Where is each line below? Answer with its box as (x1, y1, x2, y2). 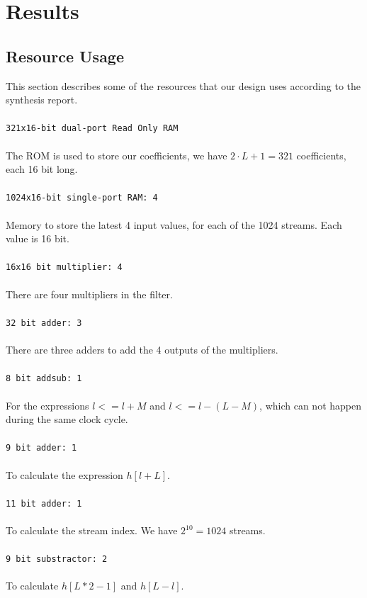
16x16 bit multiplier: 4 (6, 262, 123, 273)
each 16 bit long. (6, 162, 78, 176)
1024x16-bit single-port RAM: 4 (6, 193, 158, 203)
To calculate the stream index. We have (6, 523, 178, 538)
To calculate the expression (6, 467, 123, 482)
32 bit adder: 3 (6, 317, 82, 328)
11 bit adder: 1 (6, 498, 82, 509)
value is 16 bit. (6, 231, 69, 246)
